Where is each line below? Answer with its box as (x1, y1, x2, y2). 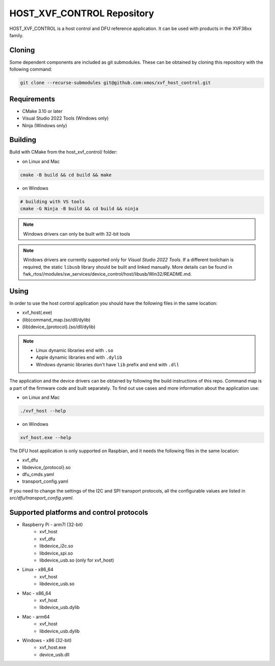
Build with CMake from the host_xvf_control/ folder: (9, 149, 118, 155)
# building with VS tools (20, 198, 85, 205)
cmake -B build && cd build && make (20, 172, 112, 178)
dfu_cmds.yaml (22, 471, 54, 477)
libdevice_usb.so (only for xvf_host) (39, 557, 115, 563)
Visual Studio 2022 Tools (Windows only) (22, 115, 109, 122)
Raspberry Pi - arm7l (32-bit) (22, 522, 84, 528)
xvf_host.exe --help (20, 435, 71, 440)
